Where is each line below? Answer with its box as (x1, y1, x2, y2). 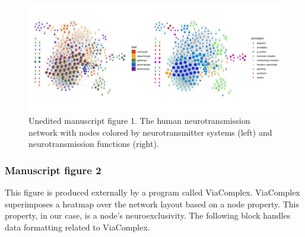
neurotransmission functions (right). (28, 137, 159, 150)
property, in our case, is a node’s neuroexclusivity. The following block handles (5, 209, 291, 222)
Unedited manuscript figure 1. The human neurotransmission (28, 114, 250, 126)
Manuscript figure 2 (5, 162, 101, 177)
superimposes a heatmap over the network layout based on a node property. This (5, 197, 300, 210)
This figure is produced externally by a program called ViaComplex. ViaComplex (5, 185, 300, 198)
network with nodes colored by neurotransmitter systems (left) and (28, 126, 272, 138)
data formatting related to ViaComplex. (5, 220, 150, 233)
